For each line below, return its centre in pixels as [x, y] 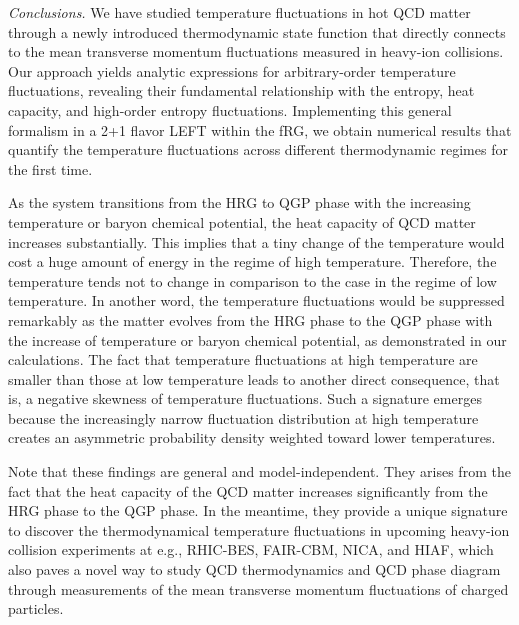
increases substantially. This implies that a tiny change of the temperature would [256, 241]
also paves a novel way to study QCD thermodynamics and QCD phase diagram [254, 569]
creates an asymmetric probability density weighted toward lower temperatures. [252, 437]
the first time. [50, 168]
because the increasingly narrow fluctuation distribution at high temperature [243, 417]
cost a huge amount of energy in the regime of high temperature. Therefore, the [252, 261]
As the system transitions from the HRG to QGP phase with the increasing [239, 202]
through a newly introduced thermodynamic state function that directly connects [257, 31]
